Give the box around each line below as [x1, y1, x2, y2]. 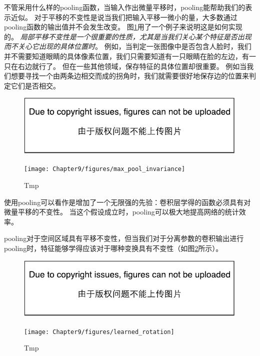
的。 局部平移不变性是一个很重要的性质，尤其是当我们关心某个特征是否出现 [4, 31, 251, 41]
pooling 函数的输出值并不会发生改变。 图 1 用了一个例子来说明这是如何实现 [4, 21, 242, 32]
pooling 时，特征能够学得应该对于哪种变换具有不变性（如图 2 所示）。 [4, 242, 223, 253]
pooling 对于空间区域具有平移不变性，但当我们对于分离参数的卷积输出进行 [4, 233, 244, 243]
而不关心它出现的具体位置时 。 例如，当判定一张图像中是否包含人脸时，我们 [4, 41, 251, 51]
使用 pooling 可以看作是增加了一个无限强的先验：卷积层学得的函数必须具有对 [4, 196, 251, 207]
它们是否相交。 [10, 80, 60, 90]
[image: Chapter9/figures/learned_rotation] [24, 328, 174, 335]
